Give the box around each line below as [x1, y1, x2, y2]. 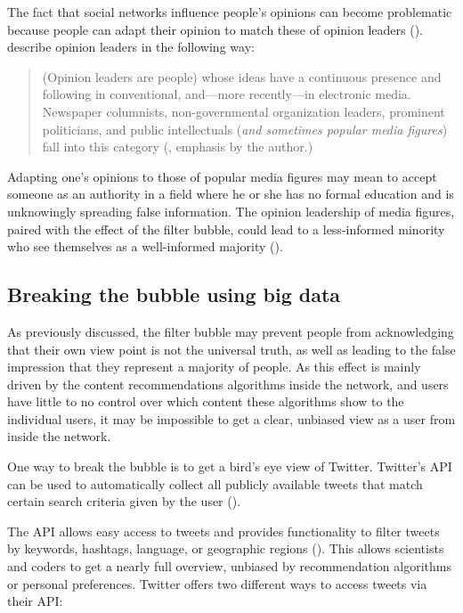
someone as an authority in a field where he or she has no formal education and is [7, 184, 454, 203]
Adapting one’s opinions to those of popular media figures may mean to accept [7, 167, 437, 185]
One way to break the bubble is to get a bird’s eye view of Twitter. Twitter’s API [7, 457, 452, 476]
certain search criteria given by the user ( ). [7, 492, 241, 511]
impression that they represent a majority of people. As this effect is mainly [7, 357, 421, 376]
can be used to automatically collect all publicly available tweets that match [7, 474, 423, 493]
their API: [7, 592, 63, 610]
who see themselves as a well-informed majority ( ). [7, 237, 283, 256]
